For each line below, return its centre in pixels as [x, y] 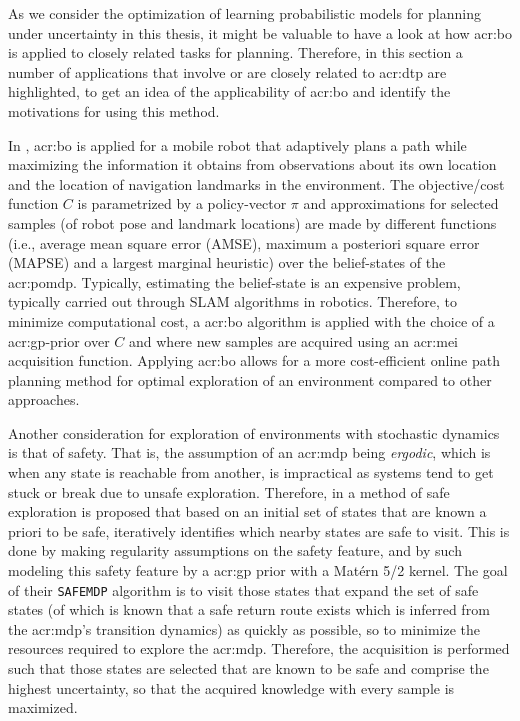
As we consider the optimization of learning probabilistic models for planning [245, 13]
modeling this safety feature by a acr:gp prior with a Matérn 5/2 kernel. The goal [258, 570]
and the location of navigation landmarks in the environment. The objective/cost [256, 183]
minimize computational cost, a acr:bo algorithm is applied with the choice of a [251, 320]
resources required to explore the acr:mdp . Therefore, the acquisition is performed [259, 648]
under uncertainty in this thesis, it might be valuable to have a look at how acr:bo [260, 32]
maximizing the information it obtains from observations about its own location [252, 164]
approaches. [44, 399]
